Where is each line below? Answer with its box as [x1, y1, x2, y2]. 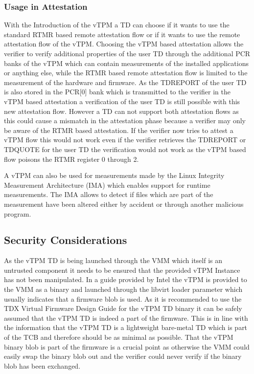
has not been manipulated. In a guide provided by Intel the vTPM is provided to [4, 274, 247, 285]
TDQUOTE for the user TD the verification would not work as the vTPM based [4, 144, 246, 154]
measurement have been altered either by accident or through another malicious [4, 198, 244, 209]
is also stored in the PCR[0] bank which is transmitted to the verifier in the [4, 87, 231, 97]
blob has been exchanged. [4, 360, 81, 371]
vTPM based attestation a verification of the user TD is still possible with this [4, 96, 240, 106]
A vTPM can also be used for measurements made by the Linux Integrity [4, 170, 225, 180]
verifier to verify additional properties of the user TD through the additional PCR [4, 48, 251, 58]
